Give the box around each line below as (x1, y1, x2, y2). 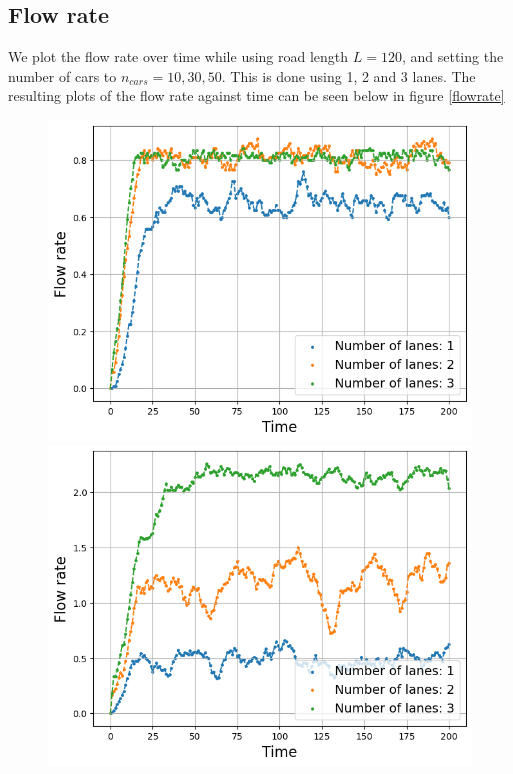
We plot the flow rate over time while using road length (8, 46, 349, 67)
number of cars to (8, 65, 117, 86)
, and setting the (401, 46, 504, 67)
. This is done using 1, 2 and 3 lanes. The (221, 65, 476, 86)
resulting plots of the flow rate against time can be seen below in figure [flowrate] (8, 85, 505, 106)
